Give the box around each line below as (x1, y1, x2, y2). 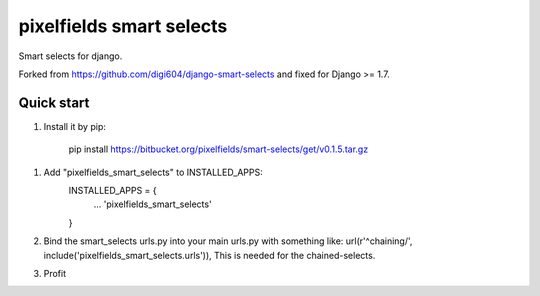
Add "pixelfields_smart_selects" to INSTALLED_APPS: (43, 166, 264, 178)
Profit (43, 267, 67, 279)
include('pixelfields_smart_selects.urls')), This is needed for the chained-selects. (43, 249, 376, 261)
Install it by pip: (43, 120, 107, 132)
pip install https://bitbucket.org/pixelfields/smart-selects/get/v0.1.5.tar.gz (68, 143, 369, 155)
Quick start (18, 94, 90, 111)
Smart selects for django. (18, 50, 123, 62)
